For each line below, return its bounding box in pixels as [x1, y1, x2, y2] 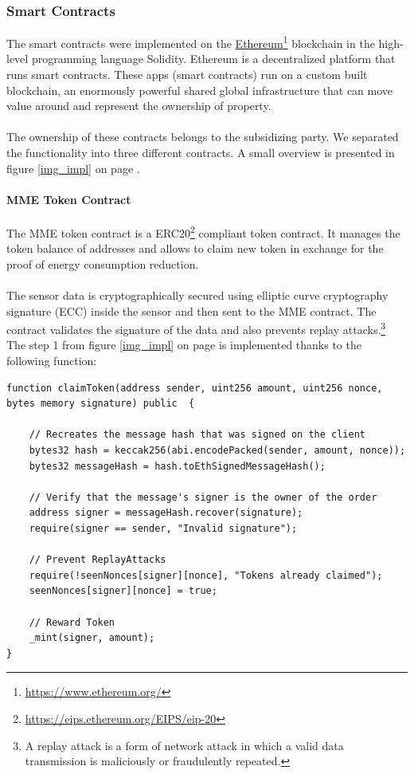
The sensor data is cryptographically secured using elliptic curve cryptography [6, 287, 389, 304]
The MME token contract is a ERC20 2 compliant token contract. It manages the [6, 222, 400, 241]
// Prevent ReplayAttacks [29, 554, 166, 566]
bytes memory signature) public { [6, 398, 195, 410]
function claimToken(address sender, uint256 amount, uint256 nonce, [6, 382, 383, 394]
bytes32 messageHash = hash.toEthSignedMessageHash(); [29, 460, 326, 472]
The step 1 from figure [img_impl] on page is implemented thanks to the [6, 336, 361, 353]
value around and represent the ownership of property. [6, 97, 271, 114]
